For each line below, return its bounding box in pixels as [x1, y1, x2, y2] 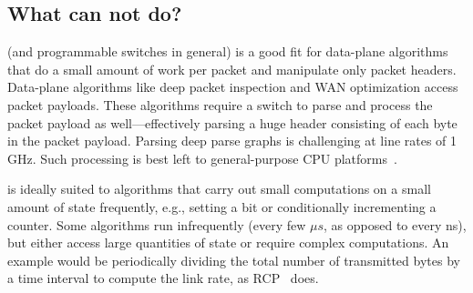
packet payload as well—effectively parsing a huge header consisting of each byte [7, 113, 458, 132]
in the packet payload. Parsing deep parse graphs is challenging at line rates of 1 [7, 131, 458, 150]
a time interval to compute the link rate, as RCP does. [7, 268, 319, 288]
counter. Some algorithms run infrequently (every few [7, 215, 306, 234]
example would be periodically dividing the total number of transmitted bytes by [7, 250, 460, 269]
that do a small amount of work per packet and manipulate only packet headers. [7, 59, 457, 78]
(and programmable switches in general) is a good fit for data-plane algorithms [7, 42, 448, 61]
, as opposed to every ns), [324, 215, 467, 234]
